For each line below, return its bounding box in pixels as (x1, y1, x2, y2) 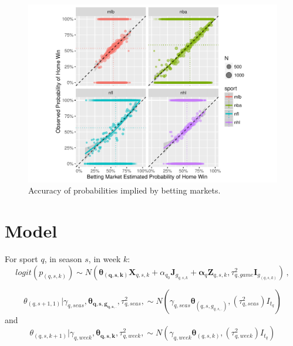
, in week (88, 252, 121, 264)
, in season (44, 252, 82, 264)
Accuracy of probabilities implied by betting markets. (28, 184, 221, 196)
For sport (5, 252, 38, 264)
